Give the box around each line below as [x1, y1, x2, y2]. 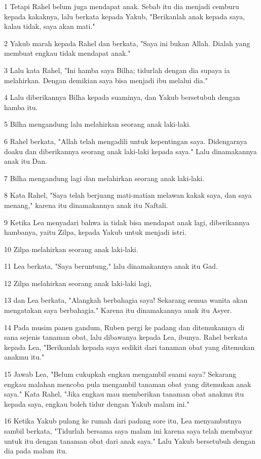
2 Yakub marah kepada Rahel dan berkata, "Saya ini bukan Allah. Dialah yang [4, 38, 250, 48]
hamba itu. [4, 101, 38, 112]
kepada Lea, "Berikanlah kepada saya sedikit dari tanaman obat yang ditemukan [4, 341, 255, 352]
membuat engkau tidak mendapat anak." [4, 48, 131, 58]
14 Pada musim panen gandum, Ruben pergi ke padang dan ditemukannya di [4, 322, 245, 332]
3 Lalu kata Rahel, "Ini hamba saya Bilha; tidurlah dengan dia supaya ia [4, 64, 230, 75]
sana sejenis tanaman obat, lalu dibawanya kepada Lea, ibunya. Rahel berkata [4, 332, 248, 342]
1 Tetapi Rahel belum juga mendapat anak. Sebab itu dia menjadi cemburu [4, 1, 239, 11]
